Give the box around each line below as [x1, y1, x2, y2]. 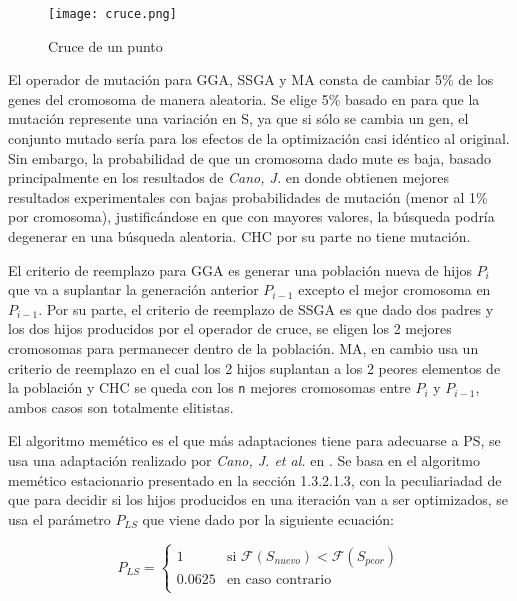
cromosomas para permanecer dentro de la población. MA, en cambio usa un [8, 337, 479, 358]
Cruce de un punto [48, 35, 163, 56]
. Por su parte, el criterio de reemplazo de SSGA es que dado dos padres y [38, 298, 494, 319]
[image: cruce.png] [48, 7, 177, 21]
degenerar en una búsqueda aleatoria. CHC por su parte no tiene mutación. [8, 226, 471, 246]
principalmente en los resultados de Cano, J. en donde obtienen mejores [8, 167, 449, 188]
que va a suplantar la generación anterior [8, 279, 259, 300]
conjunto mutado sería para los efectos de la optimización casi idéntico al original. [8, 128, 510, 149]
